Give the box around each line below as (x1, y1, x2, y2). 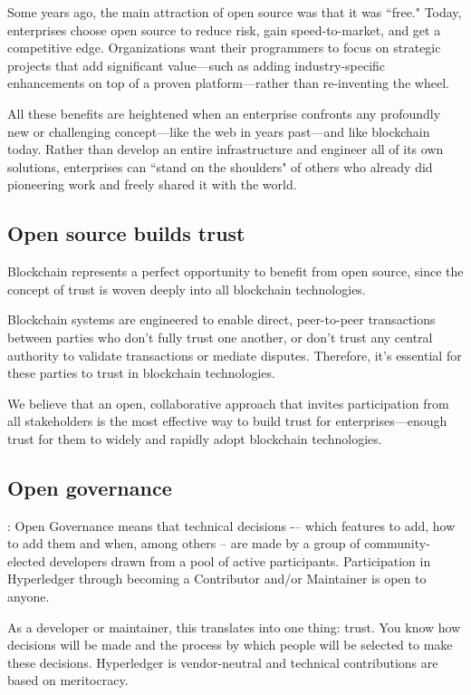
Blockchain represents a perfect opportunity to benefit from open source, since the (7, 262, 464, 281)
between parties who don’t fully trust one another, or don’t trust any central (7, 327, 433, 346)
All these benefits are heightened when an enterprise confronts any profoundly (7, 103, 441, 122)
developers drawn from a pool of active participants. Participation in (49, 551, 431, 570)
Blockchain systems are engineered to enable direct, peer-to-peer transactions (7, 310, 436, 329)
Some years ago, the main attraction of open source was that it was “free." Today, (7, 3, 462, 21)
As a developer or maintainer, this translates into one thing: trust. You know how (7, 617, 461, 636)
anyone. (7, 587, 50, 606)
